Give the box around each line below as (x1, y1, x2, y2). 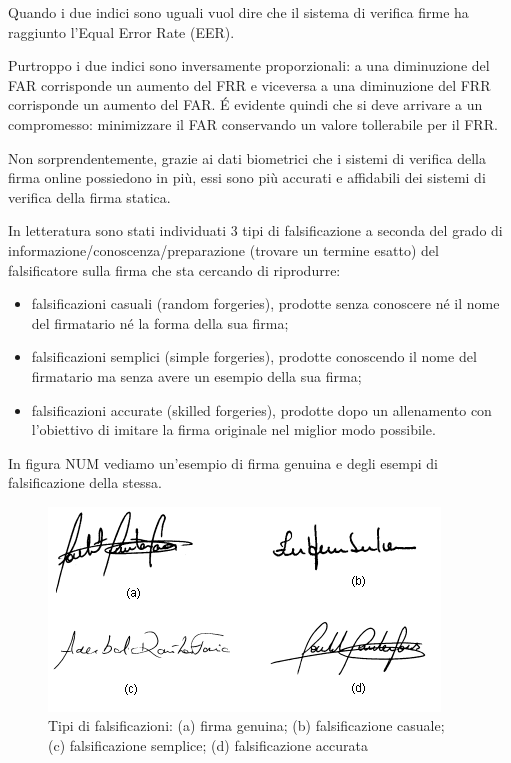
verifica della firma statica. (8, 186, 171, 207)
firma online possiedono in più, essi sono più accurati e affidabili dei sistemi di (8, 167, 486, 188)
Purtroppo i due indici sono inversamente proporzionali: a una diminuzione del (8, 55, 490, 76)
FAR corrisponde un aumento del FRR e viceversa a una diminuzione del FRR (8, 74, 491, 95)
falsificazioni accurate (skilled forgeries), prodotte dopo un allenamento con (31, 399, 492, 420)
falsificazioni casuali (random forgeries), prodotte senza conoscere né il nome (31, 293, 500, 314)
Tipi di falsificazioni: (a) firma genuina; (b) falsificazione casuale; (48, 715, 445, 736)
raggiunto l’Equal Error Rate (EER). (8, 21, 235, 42)
